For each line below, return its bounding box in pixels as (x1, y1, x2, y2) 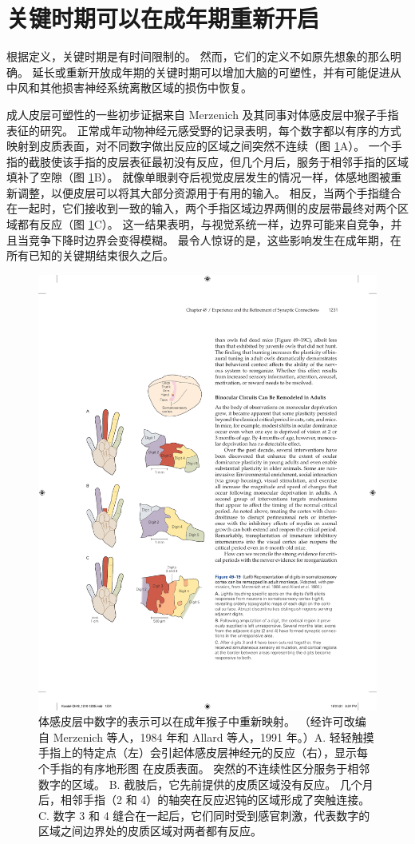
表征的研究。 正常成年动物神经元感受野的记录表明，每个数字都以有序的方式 (6, 121, 401, 138)
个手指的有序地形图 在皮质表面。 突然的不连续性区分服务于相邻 (38, 759, 370, 776)
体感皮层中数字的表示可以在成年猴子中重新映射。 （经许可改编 (38, 713, 366, 730)
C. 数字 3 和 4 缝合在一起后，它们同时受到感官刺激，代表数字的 (38, 806, 370, 823)
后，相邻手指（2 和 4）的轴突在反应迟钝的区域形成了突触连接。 (38, 791, 370, 808)
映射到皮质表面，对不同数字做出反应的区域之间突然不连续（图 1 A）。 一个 (6, 137, 391, 154)
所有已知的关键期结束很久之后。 (6, 247, 174, 264)
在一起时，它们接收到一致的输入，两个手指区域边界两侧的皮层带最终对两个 (6, 200, 397, 217)
